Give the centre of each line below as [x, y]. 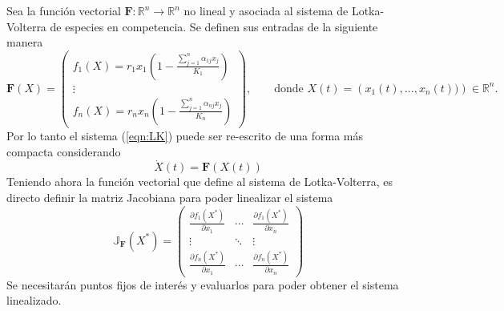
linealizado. [34, 300]
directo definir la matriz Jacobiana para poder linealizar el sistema [170, 197]
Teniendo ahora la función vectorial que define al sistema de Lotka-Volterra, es [200, 182]
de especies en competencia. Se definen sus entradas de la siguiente [214, 26]
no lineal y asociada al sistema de [266, 10]
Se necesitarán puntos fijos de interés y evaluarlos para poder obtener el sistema [203, 284]
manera [25, 42]
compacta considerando [64, 151]
